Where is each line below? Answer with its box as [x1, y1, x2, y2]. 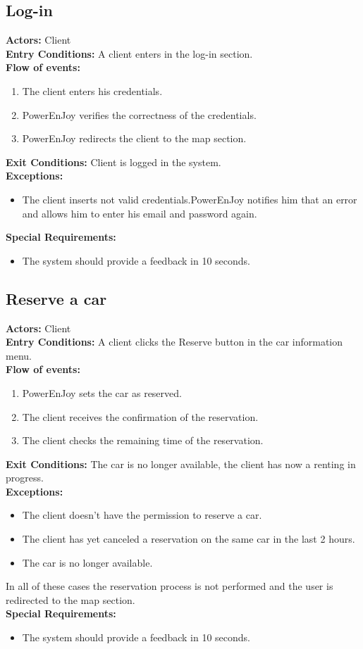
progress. [6, 470, 44, 485]
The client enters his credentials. [22, 83, 163, 98]
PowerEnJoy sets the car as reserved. [22, 385, 182, 400]
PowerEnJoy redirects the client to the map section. [22, 131, 247, 146]
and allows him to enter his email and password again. [22, 206, 257, 220]
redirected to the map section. [6, 592, 135, 607]
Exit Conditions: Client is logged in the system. [6, 154, 221, 169]
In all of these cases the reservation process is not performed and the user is [6, 579, 333, 593]
